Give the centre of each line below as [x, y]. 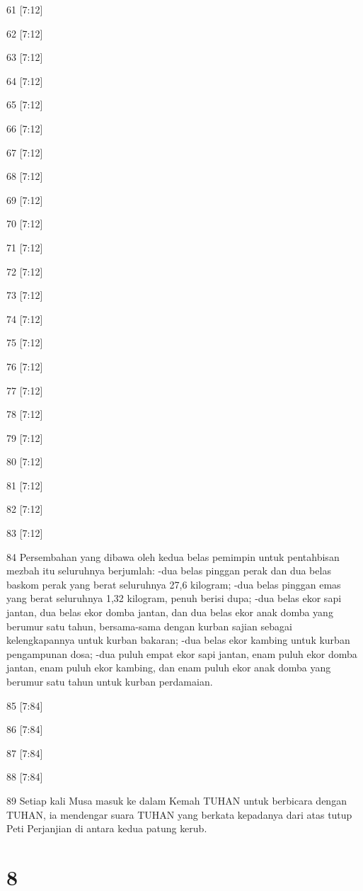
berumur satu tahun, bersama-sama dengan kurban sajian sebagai [149, 626]
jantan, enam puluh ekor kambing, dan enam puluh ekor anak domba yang [169, 668]
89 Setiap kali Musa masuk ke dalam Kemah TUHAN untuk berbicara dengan [177, 800]
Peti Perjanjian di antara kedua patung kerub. [107, 828]
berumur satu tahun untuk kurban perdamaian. [110, 681]
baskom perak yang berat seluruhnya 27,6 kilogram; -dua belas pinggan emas [174, 584]
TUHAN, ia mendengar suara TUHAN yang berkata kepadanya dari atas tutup [179, 814]
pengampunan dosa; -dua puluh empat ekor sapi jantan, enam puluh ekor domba [182, 653]
